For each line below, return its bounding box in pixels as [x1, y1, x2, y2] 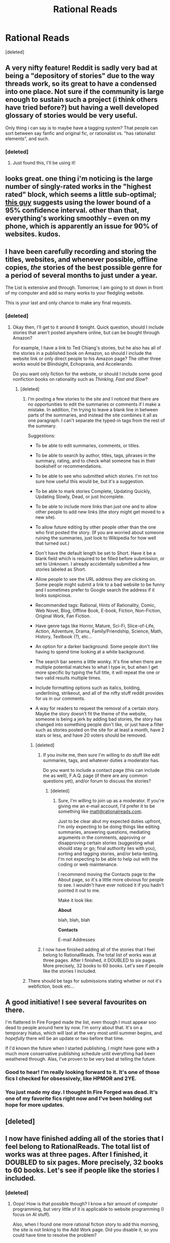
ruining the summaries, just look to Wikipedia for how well [35, 535, 156, 541]
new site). [35, 514, 56, 520]
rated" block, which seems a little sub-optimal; [5, 190, 157, 199]
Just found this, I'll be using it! [12, 160, 76, 166]
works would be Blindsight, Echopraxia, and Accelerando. [12, 361, 133, 367]
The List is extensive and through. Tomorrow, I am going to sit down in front [5, 284, 163, 290]
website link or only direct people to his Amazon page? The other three [12, 355, 161, 362]
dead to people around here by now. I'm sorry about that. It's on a [5, 1025, 143, 1031]
